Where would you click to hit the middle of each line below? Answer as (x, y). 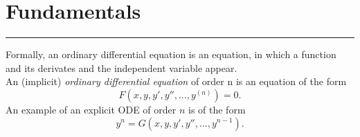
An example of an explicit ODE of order (91, 109)
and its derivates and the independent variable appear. (121, 67)
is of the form (217, 109)
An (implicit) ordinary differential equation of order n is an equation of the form (176, 81)
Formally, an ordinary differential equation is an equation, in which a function (171, 54)
